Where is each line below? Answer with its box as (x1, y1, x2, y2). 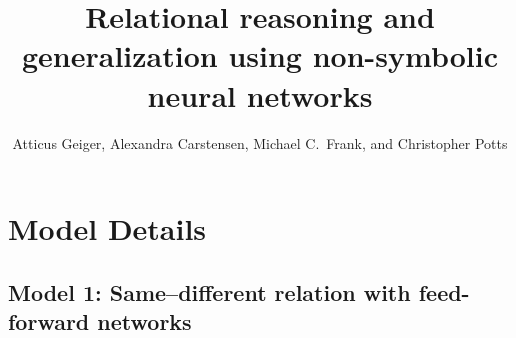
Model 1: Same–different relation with (8, 276, 411, 307)
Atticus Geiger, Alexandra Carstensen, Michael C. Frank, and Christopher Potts (12, 132, 508, 153)
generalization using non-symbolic (22, 35, 498, 76)
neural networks (147, 74, 373, 115)
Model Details (8, 208, 207, 249)
